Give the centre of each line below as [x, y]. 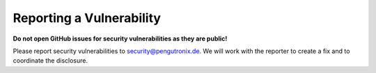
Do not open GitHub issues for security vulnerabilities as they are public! [120, 39]
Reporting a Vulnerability [87, 18]
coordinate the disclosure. [50, 61]
